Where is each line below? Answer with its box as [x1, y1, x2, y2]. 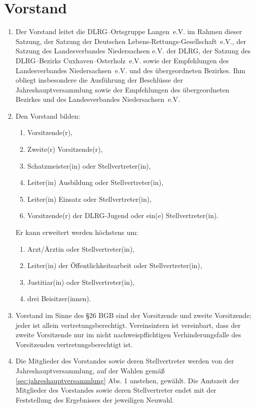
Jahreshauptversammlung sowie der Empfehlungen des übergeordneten [15, 84, 229, 94]
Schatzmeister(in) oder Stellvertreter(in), [27, 160, 151, 171]
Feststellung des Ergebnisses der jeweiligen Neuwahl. [15, 394, 174, 405]
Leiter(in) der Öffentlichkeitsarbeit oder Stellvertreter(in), [27, 260, 202, 271]
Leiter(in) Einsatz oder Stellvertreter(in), [27, 193, 152, 204]
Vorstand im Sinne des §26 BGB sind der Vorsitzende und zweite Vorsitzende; [15, 310, 252, 320]
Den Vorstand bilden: [15, 110, 80, 121]
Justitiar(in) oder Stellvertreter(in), [27, 276, 135, 287]
